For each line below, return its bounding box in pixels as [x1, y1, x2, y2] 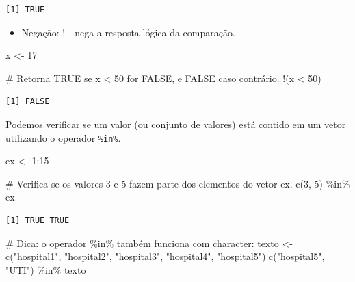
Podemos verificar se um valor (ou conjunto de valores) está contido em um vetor [5, 116, 346, 131]
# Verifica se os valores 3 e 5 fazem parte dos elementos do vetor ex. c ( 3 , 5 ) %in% [5, 176, 350, 190]
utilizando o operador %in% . [5, 130, 121, 144]
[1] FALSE [5, 97, 50, 107]
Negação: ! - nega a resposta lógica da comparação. [21, 25, 235, 39]
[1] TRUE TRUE [5, 216, 70, 225]
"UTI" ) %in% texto [5, 262, 86, 277]
